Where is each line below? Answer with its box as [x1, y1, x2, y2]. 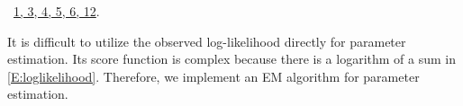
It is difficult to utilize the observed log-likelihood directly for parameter [7, 31, 406, 50]
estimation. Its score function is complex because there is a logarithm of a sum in [7, 49, 456, 68]
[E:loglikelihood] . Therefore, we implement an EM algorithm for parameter [7, 66, 420, 85]
